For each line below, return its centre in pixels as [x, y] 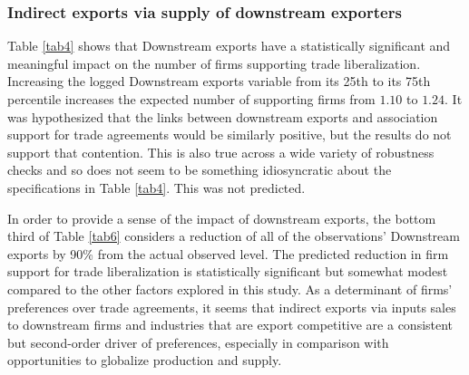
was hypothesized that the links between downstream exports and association [223, 116]
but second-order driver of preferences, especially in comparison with [198, 342]
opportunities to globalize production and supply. [145, 360]
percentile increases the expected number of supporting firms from [191, 99]
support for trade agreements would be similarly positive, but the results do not [230, 135]
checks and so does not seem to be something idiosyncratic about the [200, 170]
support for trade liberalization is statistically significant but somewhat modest [228, 271]
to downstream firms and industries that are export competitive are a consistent [230, 325]
